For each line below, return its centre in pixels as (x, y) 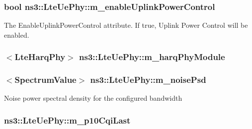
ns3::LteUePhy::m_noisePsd (148, 80)
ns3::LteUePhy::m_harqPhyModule (152, 57)
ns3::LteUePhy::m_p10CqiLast (67, 120)
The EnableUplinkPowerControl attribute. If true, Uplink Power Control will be (126, 25)
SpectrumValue (45, 80)
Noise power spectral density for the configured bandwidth (93, 98)
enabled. (17, 34)
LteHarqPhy (40, 57)
